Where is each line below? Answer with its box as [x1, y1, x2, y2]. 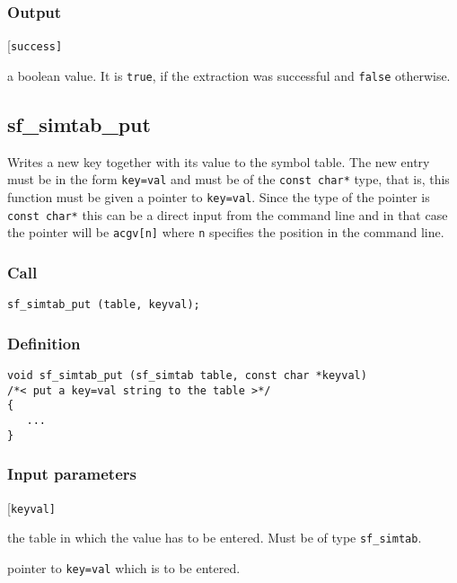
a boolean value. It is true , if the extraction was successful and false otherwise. [7, 66, 451, 84]
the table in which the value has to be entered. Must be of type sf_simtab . [7, 528, 422, 547]
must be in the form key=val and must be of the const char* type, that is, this [7, 170, 450, 189]
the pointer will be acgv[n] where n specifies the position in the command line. [7, 223, 444, 242]
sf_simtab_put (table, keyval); [7, 298, 200, 312]
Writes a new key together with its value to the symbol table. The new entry [7, 152, 430, 171]
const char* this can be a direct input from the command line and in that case [7, 205, 448, 224]
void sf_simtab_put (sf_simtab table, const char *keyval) [7, 369, 367, 383]
